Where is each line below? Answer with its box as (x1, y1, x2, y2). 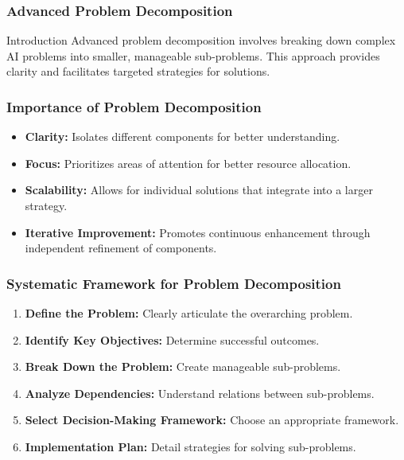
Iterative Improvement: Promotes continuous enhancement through (25, 224, 371, 240)
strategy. (25, 197, 68, 213)
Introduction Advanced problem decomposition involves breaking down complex (6, 32, 396, 49)
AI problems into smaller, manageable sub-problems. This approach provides (6, 47, 380, 64)
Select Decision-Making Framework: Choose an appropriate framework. (25, 411, 399, 428)
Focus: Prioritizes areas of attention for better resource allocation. (25, 154, 352, 171)
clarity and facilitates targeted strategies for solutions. (6, 63, 270, 80)
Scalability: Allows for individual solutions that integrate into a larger (25, 181, 373, 198)
